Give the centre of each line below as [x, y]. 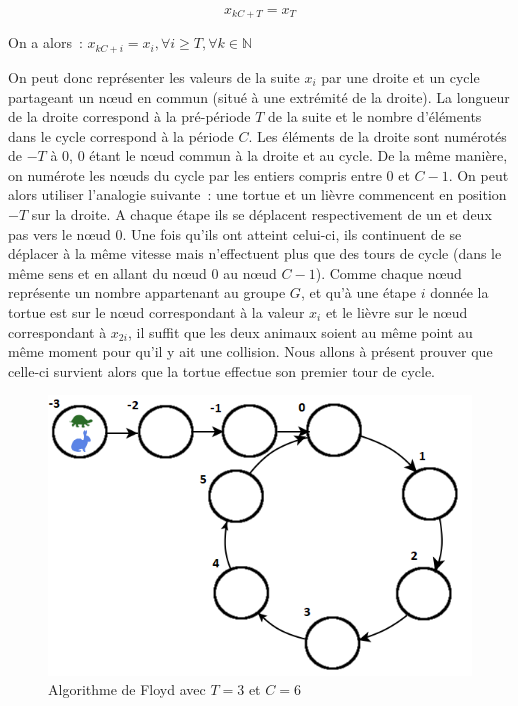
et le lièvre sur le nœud [396, 312]
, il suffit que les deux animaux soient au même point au [300, 331]
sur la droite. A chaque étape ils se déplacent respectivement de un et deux [261, 214]
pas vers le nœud [59, 233]
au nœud [250, 272]
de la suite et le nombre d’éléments [375, 116]
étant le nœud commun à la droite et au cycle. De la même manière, [298, 155]
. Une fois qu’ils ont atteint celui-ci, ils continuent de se [292, 233]
